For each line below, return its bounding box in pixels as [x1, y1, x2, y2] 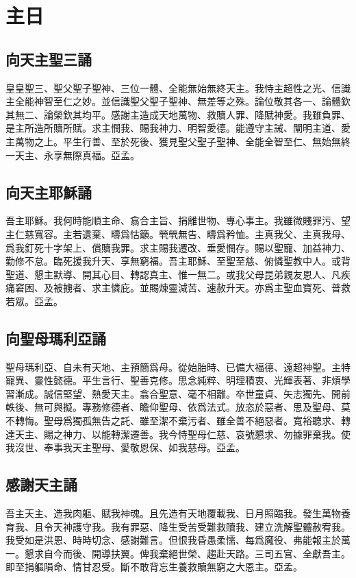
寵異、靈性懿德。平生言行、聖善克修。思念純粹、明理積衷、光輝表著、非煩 [5, 373, 341, 387]
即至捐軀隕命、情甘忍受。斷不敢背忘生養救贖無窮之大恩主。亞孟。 [5, 559, 303, 574]
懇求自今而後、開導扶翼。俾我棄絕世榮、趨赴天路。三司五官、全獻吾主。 [24, 546, 351, 560]
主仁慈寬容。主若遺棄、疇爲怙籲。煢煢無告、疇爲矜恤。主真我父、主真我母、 [5, 226, 351, 241]
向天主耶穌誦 [5, 181, 92, 202]
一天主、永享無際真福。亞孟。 [5, 147, 140, 162]
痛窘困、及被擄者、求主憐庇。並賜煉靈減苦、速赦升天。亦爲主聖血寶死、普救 [5, 280, 351, 295]
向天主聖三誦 [5, 48, 92, 69]
